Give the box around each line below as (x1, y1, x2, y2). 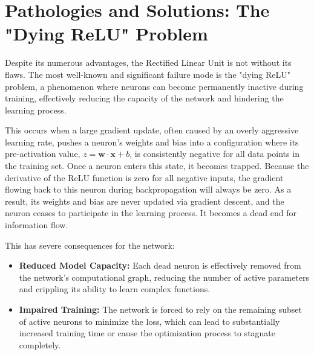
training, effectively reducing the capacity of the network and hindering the (5, 92, 284, 104)
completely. (19, 338, 61, 351)
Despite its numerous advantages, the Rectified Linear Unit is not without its (5, 56, 292, 69)
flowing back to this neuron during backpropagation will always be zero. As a (5, 183, 292, 196)
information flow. (5, 219, 68, 231)
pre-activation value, (5, 147, 80, 160)
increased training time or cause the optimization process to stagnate (19, 327, 276, 339)
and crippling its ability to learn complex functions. (19, 283, 211, 295)
